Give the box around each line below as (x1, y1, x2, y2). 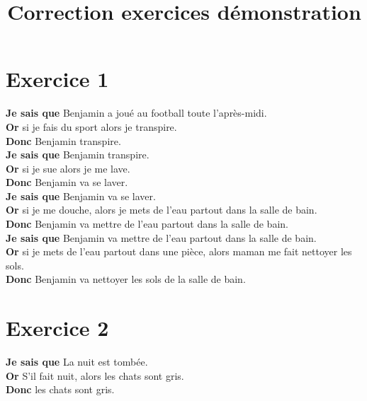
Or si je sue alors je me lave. (6, 161, 130, 175)
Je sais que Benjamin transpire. (6, 147, 149, 162)
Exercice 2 (6, 313, 109, 342)
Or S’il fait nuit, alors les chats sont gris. (6, 368, 184, 383)
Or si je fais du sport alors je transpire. (6, 119, 177, 134)
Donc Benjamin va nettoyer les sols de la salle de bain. (6, 272, 246, 286)
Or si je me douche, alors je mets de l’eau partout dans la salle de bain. (6, 202, 317, 217)
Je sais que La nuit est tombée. (6, 354, 148, 369)
